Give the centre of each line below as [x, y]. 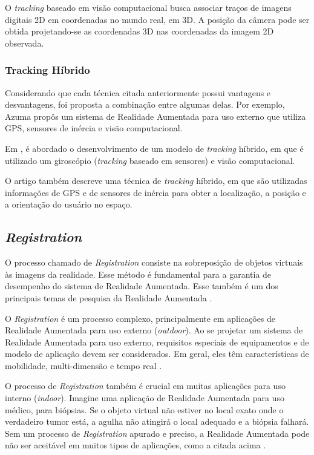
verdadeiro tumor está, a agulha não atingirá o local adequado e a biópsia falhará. [157, 421]
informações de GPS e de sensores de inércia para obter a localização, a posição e [155, 192]
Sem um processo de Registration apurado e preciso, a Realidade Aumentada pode [157, 433]
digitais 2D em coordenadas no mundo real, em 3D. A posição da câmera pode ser [157, 19]
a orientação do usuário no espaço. [69, 204]
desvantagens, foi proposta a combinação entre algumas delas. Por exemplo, [145, 104]
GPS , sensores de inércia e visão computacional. [94, 128]
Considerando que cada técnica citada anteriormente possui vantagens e [138, 92]
